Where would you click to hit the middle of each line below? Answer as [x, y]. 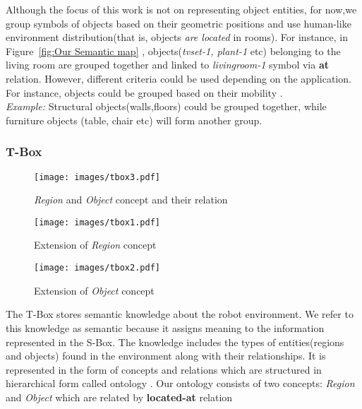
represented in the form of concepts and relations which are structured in [164, 369]
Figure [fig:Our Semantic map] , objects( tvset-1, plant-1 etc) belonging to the [173, 51]
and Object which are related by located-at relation [119, 397]
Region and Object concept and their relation [131, 200]
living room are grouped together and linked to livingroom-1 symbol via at [167, 65]
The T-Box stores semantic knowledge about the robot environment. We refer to [180, 314]
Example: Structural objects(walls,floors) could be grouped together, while [166, 106]
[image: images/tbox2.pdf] [97, 268]
